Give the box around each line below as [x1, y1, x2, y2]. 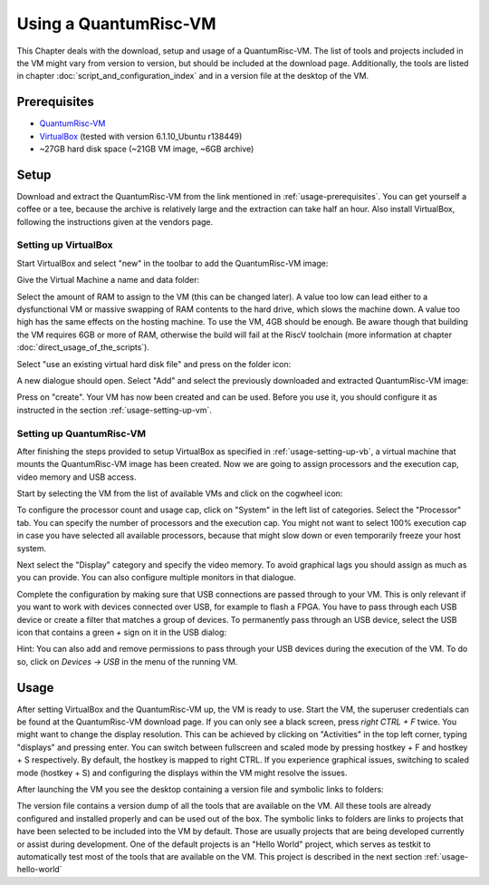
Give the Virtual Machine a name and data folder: [16, 275, 200, 286]
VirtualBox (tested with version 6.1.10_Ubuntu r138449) [39, 131, 243, 141]
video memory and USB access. [16, 472, 137, 482]
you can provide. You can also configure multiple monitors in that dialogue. [16, 572, 296, 583]
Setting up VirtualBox [16, 238, 113, 251]
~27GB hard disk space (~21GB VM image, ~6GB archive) [39, 143, 254, 154]
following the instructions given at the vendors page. [16, 216, 214, 227]
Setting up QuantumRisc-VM [16, 427, 147, 440]
